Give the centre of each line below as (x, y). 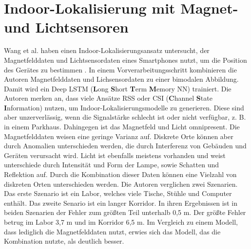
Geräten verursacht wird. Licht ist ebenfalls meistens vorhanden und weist (115, 155)
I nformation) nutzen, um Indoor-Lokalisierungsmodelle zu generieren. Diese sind (124, 107)
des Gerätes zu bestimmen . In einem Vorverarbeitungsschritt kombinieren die (120, 69)
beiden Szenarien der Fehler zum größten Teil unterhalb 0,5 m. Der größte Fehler (125, 212)
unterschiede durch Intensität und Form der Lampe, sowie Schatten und (112, 165)
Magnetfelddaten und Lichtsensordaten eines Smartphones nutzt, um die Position (125, 60)
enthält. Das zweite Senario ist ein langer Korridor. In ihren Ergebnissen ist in (121, 203)
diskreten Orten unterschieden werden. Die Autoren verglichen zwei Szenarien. (121, 184)
